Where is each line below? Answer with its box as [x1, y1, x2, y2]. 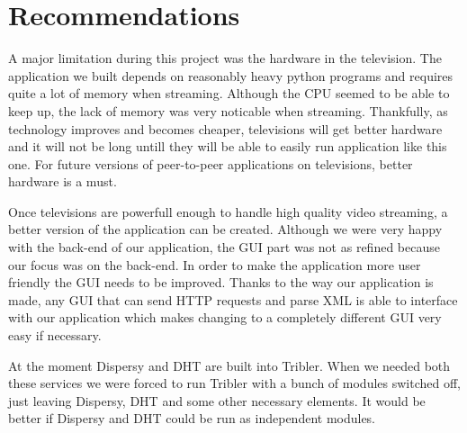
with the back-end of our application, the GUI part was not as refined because [8, 238, 440, 257]
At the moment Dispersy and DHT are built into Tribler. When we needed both [8, 356, 451, 374]
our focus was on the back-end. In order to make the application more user [8, 255, 421, 274]
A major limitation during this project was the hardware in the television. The [8, 49, 442, 68]
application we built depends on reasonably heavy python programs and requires [8, 66, 454, 85]
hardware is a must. [8, 172, 117, 191]
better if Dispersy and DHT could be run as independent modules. [8, 409, 376, 428]
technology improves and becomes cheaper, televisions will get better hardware [8, 119, 443, 138]
